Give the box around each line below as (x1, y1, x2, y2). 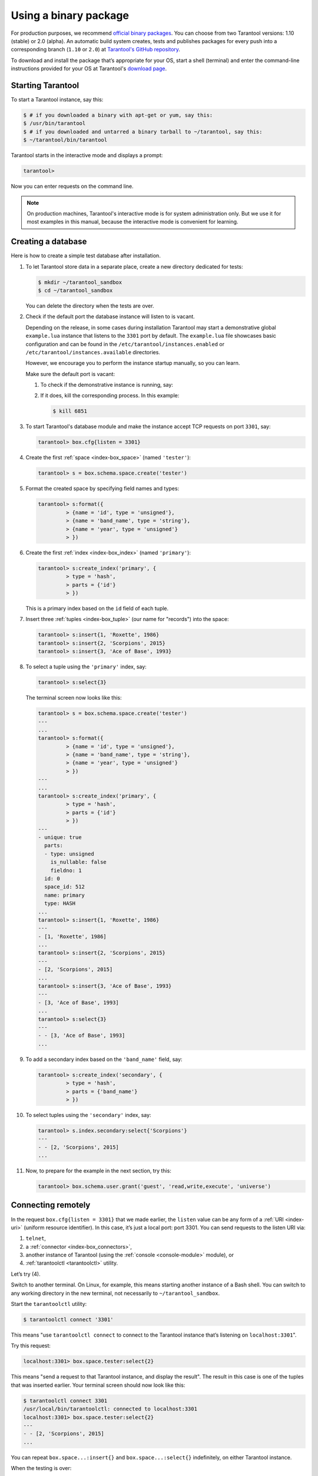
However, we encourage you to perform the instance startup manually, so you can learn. (25, 360, 240, 367)
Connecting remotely (11, 1200, 91, 1210)
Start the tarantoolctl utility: (11, 1301, 87, 1308)
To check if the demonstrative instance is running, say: (40, 381, 174, 388)
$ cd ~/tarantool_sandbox (38, 287, 113, 293)
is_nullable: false (50, 859, 107, 866)
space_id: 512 (44, 883, 85, 890)
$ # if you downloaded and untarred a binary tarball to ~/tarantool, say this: (23, 128, 263, 135)
